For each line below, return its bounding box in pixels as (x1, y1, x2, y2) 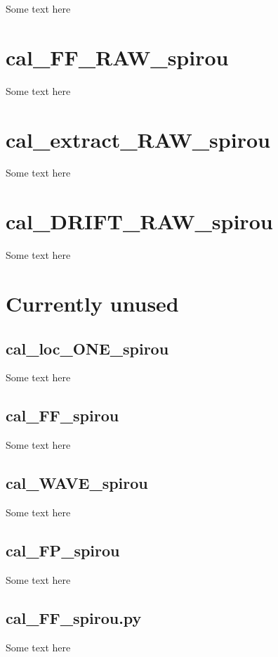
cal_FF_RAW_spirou (6, 42, 229, 71)
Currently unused (6, 288, 179, 317)
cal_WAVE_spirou (6, 472, 148, 494)
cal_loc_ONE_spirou (6, 337, 169, 359)
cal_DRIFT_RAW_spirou (6, 207, 273, 236)
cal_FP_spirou (6, 539, 120, 561)
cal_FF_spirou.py (6, 606, 142, 628)
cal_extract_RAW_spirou (6, 125, 270, 153)
